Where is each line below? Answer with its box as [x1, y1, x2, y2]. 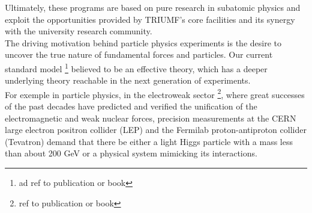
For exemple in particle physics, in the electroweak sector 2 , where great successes [5, 86, 305, 100]
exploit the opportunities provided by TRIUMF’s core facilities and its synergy [5, 13, 295, 25]
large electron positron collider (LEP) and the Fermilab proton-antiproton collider [5, 123, 307, 136]
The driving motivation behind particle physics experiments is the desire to [5, 36, 281, 49]
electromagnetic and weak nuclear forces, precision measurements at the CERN [5, 111, 296, 124]
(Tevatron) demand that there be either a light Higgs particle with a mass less [5, 135, 293, 147]
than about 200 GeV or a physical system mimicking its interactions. [5, 147, 257, 159]
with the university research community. [5, 25, 152, 37]
